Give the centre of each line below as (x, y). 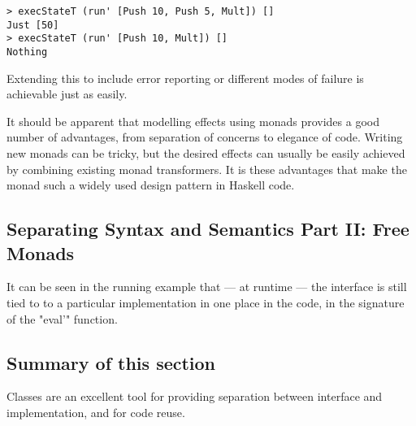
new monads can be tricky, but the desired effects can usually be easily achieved (206, 153)
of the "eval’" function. (62, 318)
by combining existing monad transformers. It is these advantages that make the (207, 169)
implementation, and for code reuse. (96, 412)
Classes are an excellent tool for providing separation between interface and (195, 396)
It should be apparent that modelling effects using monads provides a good (193, 121)
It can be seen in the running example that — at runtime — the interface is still (207, 287)
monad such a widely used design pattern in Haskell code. (151, 185)
